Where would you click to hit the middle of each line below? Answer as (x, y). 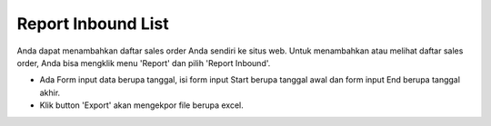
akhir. (50, 92)
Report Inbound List (93, 24)
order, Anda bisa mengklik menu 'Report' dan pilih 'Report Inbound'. (144, 63)
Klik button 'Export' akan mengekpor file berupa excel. (142, 105)
